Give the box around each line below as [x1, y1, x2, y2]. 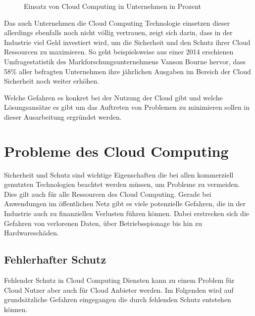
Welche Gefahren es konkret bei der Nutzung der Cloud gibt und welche [4, 92, 223, 102]
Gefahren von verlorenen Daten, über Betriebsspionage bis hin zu [4, 218, 202, 228]
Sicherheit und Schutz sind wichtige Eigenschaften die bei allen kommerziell [4, 169, 234, 180]
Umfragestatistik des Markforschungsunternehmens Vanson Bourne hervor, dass [4, 56, 246, 66]
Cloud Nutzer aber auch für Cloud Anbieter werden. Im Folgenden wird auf [4, 284, 234, 295]
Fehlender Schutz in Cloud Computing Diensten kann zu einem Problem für [4, 275, 235, 285]
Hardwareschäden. [4, 227, 59, 238]
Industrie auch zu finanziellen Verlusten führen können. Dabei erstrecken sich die [4, 208, 249, 219]
